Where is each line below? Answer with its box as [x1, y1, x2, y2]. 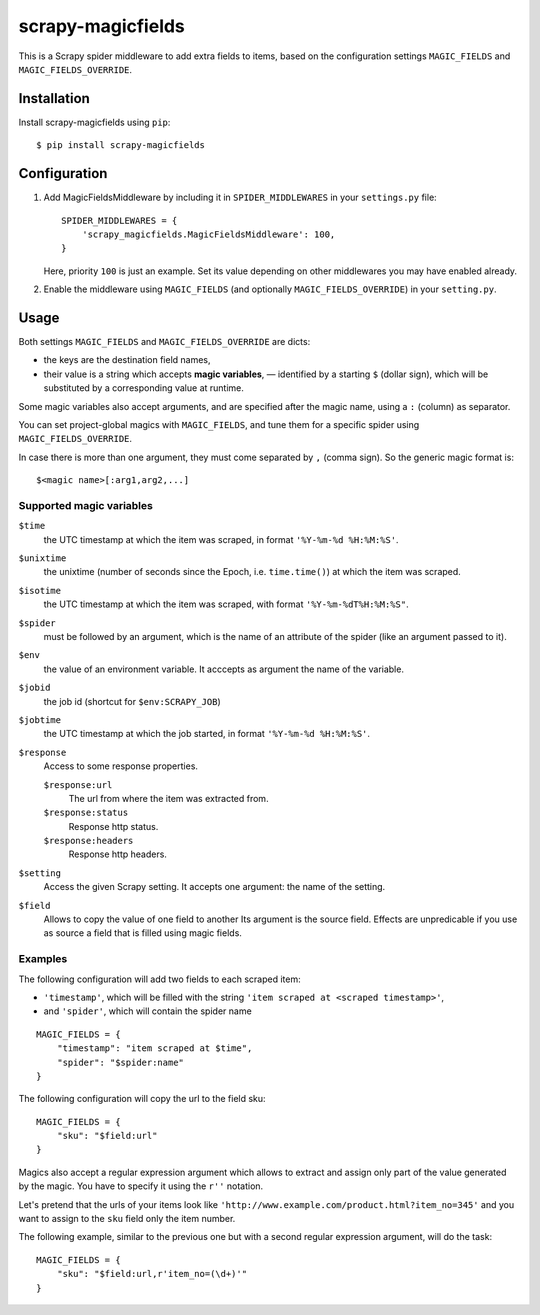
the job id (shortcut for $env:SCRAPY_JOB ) [43, 695, 221, 707]
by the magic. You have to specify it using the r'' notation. [18, 1180, 264, 1192]
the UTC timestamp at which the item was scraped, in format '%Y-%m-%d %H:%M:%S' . [43, 533, 399, 545]
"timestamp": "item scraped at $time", [56, 1043, 253, 1054]
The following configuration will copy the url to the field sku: [18, 1093, 266, 1105]
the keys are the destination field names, [43, 354, 211, 366]
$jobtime [18, 714, 62, 725]
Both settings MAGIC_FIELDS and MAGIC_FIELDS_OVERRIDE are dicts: [18, 336, 311, 347]
